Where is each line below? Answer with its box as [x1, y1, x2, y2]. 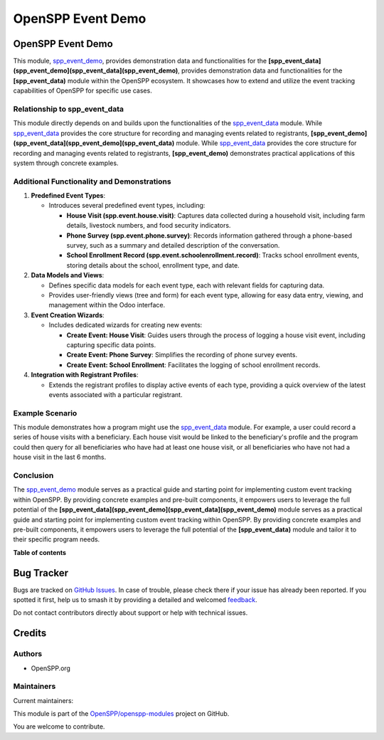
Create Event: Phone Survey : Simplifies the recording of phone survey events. [66, 351, 298, 359]
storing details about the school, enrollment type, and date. [66, 260, 240, 270]
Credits [13, 627, 47, 640]
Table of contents [13, 548, 67, 556]
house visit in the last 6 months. [13, 453, 107, 462]
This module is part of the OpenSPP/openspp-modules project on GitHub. [13, 709, 230, 718]
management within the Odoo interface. [48, 301, 166, 310]
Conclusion [13, 470, 54, 480]
